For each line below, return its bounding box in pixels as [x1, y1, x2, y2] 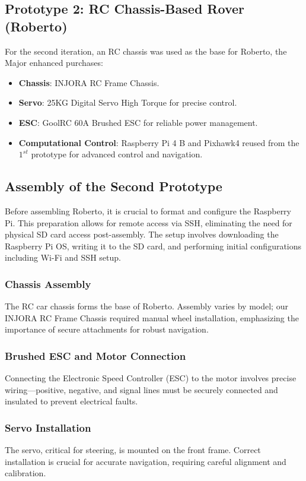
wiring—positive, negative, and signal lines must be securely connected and [5, 383, 278, 395]
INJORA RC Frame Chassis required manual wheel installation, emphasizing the [5, 311, 299, 324]
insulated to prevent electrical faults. [5, 395, 138, 407]
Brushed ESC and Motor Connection [5, 348, 186, 363]
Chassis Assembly [5, 276, 91, 291]
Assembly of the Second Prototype [5, 177, 222, 195]
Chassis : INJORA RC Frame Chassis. [18, 76, 160, 88]
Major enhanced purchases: [5, 56, 103, 69]
